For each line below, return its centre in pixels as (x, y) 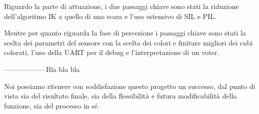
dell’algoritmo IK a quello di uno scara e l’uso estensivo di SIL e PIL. (110, 16)
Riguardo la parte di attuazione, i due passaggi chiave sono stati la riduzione (121, 6)
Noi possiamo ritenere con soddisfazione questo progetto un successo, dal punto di (130, 86)
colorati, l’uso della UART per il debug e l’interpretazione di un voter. (112, 52)
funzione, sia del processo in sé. (52, 105)
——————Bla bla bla (42, 69)
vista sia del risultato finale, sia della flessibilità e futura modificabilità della (120, 96)
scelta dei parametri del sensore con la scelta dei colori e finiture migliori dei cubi (128, 42)
